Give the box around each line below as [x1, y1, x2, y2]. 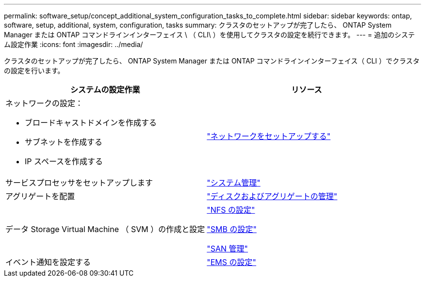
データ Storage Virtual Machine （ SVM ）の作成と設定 [5, 224, 205, 234]
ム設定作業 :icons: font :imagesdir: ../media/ [4, 40, 143, 48]
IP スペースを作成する [25, 156, 103, 166]
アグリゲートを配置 [5, 191, 75, 201]
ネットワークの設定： [5, 98, 83, 108]
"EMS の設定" [207, 257, 257, 267]
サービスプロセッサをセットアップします [5, 178, 153, 187]
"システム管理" [207, 178, 261, 187]
